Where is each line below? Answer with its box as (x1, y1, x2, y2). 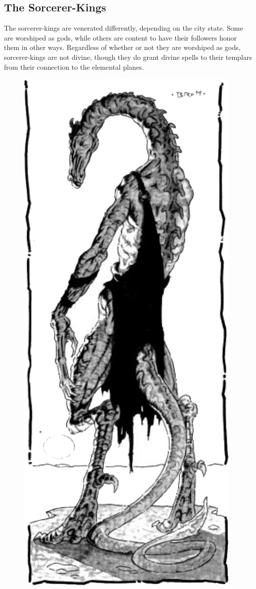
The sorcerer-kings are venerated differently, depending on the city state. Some (4, 23, 243, 33)
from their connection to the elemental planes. (4, 61, 144, 72)
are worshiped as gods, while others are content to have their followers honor (4, 32, 237, 43)
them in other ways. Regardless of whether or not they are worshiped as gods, (4, 42, 241, 52)
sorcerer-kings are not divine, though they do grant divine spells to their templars (4, 51, 252, 62)
